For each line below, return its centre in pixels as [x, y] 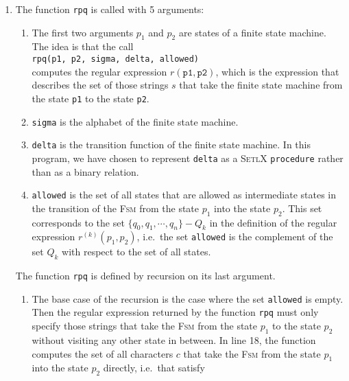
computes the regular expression [99, 71]
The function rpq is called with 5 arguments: [110, 9]
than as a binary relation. [85, 171]
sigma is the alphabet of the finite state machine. [135, 121]
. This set [302, 208]
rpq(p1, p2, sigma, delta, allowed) [115, 59]
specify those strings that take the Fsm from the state [145, 326]
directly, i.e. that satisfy [154, 368]
